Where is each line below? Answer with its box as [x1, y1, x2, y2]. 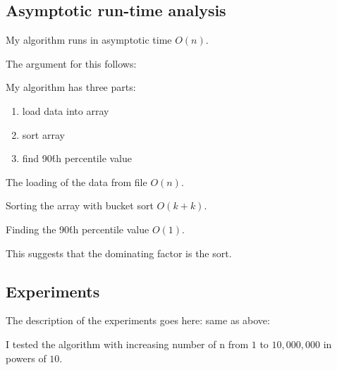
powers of [6, 350, 47, 365]
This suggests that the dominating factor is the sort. [6, 245, 232, 260]
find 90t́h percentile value [22, 151, 133, 166]
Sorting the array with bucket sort [6, 198, 154, 213]
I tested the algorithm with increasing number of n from [6, 336, 249, 351]
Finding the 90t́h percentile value [6, 221, 149, 236]
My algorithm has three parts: [6, 80, 136, 94]
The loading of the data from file [6, 174, 147, 189]
